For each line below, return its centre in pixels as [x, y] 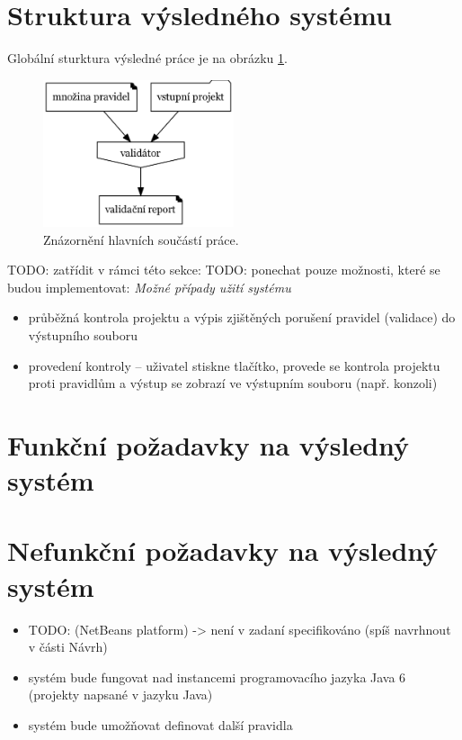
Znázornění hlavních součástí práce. [141, 239]
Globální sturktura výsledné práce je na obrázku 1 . [147, 58]
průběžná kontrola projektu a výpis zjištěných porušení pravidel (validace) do [242, 317]
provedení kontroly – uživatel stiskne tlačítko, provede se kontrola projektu [234, 365]
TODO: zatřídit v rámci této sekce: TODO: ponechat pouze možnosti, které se [224, 270]
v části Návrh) [68, 647]
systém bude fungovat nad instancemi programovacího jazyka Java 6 [217, 677]
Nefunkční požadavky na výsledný [223, 550]
